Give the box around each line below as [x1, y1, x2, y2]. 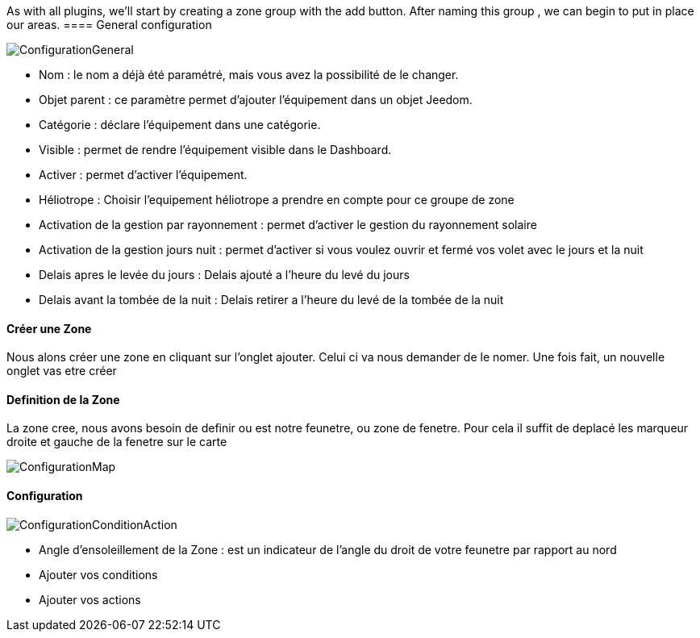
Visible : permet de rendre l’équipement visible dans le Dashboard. [39, 143, 392, 156]
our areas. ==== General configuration [6, 18, 212, 31]
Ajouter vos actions [39, 592, 141, 607]
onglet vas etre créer [6, 364, 117, 378]
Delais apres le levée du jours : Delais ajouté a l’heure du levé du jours [39, 268, 410, 281]
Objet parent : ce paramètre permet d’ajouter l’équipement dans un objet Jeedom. [39, 93, 473, 106]
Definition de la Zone [6, 392, 120, 407]
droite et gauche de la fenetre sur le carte [6, 435, 227, 449]
